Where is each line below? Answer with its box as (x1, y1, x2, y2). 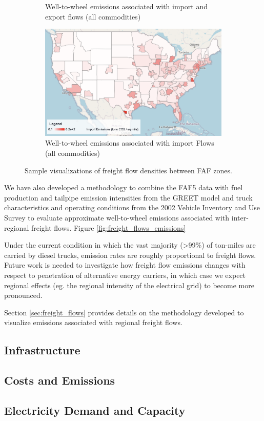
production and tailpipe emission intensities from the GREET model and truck (4, 192, 253, 203)
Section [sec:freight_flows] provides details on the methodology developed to (4, 307, 244, 317)
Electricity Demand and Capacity (4, 402, 186, 418)
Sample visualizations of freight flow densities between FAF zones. (25, 165, 232, 175)
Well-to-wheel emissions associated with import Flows (45, 137, 214, 148)
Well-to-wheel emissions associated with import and (45, 1, 208, 11)
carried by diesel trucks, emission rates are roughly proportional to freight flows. (4, 249, 256, 260)
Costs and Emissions (4, 372, 115, 388)
